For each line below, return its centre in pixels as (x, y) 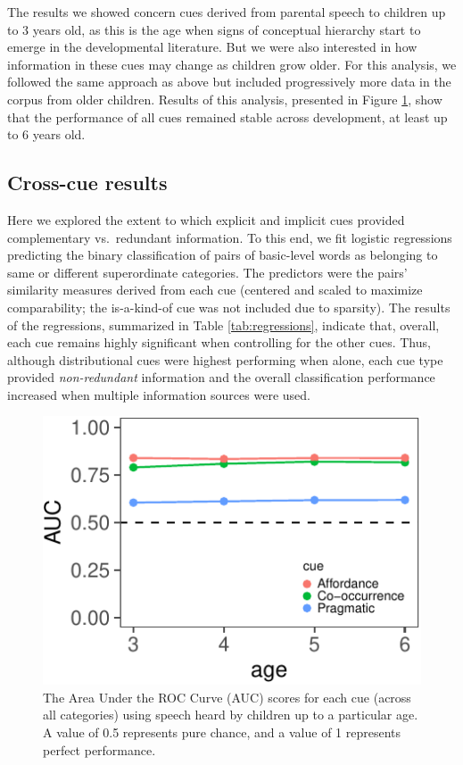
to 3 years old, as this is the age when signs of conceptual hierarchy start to (214, 29)
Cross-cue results (87, 183)
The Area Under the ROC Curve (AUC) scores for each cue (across (227, 697)
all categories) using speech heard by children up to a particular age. (231, 715)
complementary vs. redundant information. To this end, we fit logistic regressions (230, 237)
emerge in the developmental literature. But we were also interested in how (212, 47)
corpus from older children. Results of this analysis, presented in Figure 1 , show (225, 99)
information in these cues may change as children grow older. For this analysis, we (232, 64)
